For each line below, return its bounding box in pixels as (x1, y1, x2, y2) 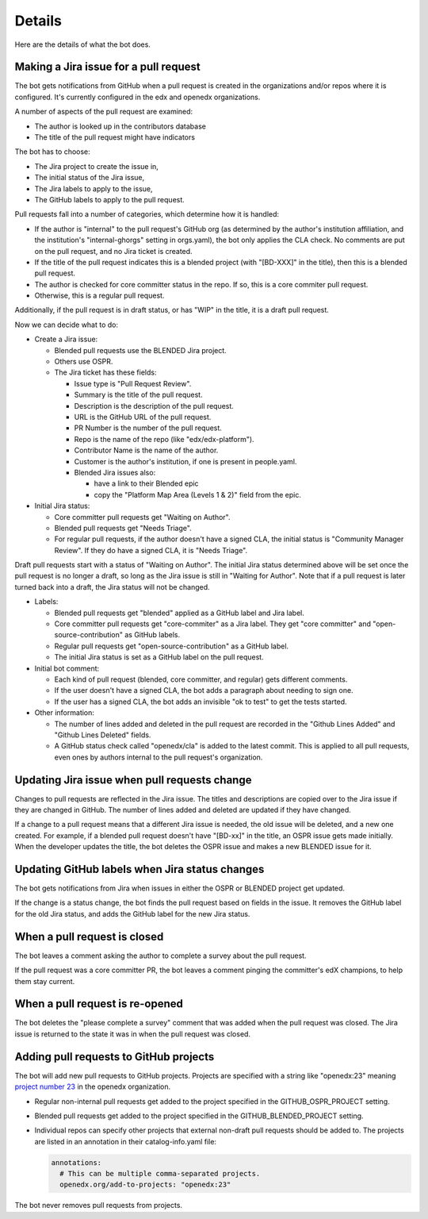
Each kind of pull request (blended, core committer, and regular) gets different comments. (54, 675, 348, 684)
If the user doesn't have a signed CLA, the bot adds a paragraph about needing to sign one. (54, 686, 353, 695)
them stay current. (14, 976, 75, 986)
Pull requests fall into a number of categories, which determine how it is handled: (14, 210, 280, 219)
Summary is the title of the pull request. (74, 390, 203, 400)
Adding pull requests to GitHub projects (14, 1050, 215, 1063)
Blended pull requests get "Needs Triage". (54, 523, 192, 533)
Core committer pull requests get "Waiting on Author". (54, 512, 231, 521)
